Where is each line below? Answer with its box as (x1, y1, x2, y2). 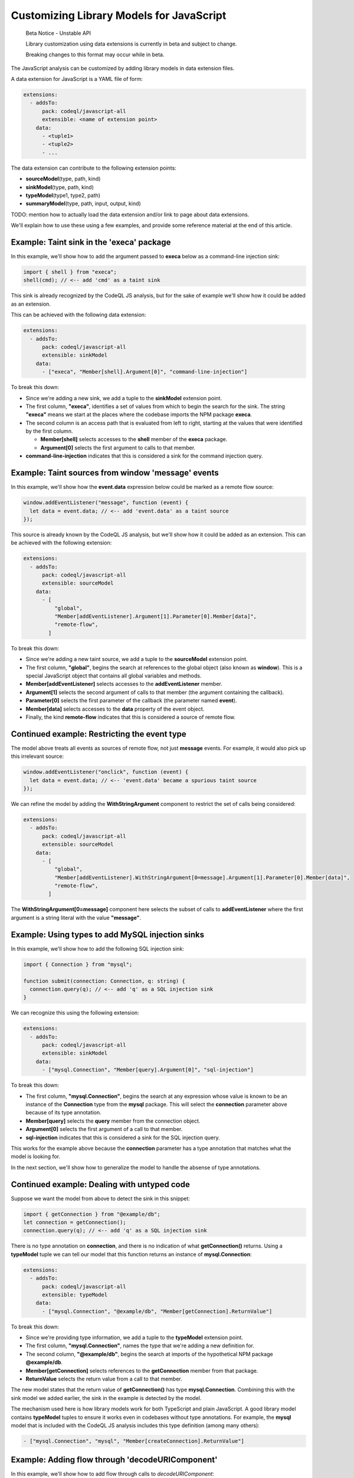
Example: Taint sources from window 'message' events (11, 468, 219, 478)
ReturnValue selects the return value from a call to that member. (25, 1375, 182, 1383)
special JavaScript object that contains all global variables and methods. (25, 672, 202, 679)
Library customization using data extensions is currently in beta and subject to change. (25, 40, 237, 47)
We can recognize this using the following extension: (11, 1009, 140, 1016)
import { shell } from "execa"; (23, 269, 117, 275)
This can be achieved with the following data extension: (11, 311, 146, 319)
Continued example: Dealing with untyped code (11, 1179, 190, 1189)
